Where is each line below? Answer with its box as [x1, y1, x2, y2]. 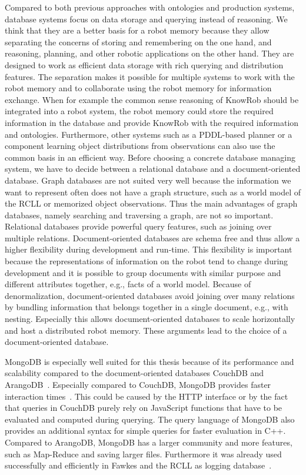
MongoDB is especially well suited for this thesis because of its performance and [5, 355, 294, 367]
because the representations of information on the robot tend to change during [5, 255, 288, 267]
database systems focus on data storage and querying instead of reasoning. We [5, 12, 288, 25]
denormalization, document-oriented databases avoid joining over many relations [5, 289, 295, 301]
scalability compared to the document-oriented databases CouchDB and [5, 367, 264, 379]
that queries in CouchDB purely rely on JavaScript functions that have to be [5, 401, 282, 414]
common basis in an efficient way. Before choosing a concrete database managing [5, 151, 296, 163]
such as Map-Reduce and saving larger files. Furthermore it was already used [5, 447, 282, 460]
